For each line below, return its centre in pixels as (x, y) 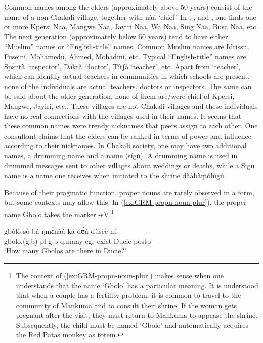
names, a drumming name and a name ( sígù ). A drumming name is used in (121, 155)
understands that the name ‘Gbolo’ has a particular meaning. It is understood (137, 285)
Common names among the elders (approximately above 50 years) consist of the (128, 7)
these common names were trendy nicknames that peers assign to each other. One (131, 126)
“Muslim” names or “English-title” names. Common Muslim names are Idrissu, (127, 46)
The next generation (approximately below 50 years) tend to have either (116, 36)
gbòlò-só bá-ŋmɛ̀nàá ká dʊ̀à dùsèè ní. (61, 231)
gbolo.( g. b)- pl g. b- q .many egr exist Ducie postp (78, 241)
